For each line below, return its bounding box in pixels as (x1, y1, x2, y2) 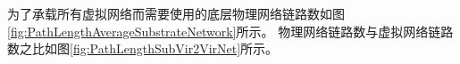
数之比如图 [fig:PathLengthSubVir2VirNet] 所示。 (7, 39, 279, 58)
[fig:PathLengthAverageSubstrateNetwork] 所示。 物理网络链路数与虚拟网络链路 (7, 21, 454, 40)
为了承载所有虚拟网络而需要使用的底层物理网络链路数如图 (7, 4, 345, 22)
